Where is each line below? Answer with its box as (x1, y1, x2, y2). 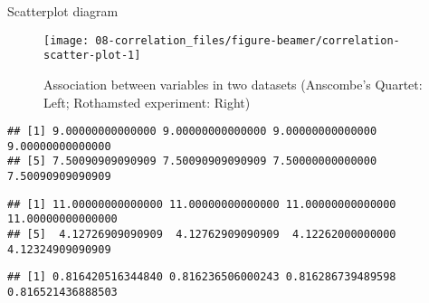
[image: (43, 33, 90, 47)
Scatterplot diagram (7, 2, 119, 20)
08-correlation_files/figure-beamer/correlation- (95, 33, 400, 47)
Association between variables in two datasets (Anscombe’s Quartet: (43, 74, 423, 93)
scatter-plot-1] (43, 49, 141, 62)
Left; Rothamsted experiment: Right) (43, 92, 251, 111)
